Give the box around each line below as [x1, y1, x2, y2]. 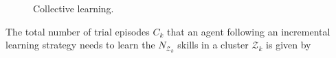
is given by [266, 38, 311, 52]
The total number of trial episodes [5, 24, 150, 38]
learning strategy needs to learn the [5, 38, 155, 52]
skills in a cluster [177, 38, 249, 52]
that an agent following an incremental [167, 24, 331, 38]
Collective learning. [33, 1, 114, 15]
